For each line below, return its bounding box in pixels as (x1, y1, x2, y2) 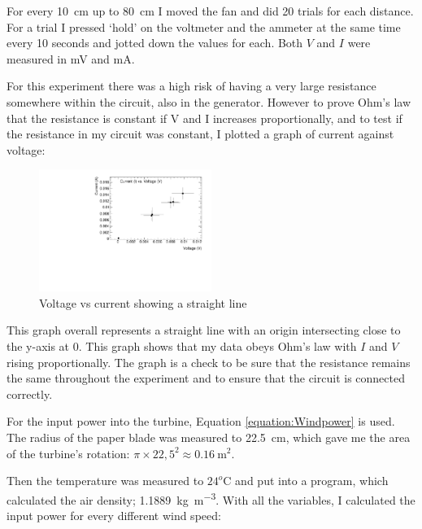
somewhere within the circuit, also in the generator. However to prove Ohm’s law (7, 93, 411, 110)
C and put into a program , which (223, 472, 389, 489)
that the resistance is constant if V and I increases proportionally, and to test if (7, 109, 402, 126)
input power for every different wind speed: (7, 506, 221, 523)
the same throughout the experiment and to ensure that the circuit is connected (7, 369, 405, 387)
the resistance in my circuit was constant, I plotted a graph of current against (7, 125, 394, 142)
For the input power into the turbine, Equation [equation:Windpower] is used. (7, 413, 395, 430)
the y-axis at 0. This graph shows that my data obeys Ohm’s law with (7, 337, 357, 354)
